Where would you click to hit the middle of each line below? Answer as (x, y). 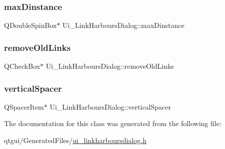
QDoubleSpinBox (30, 25)
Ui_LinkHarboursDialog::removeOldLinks (110, 66)
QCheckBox (22, 66)
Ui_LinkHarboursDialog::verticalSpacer (110, 106)
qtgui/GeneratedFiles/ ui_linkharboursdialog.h (75, 140)
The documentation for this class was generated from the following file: (113, 123)
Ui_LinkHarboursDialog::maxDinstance (123, 25)
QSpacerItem (24, 106)
